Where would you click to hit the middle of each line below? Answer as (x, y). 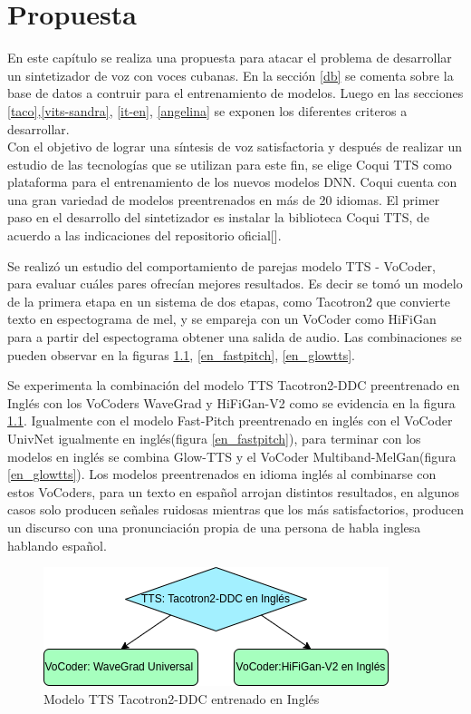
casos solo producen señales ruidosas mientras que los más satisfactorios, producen (235, 509)
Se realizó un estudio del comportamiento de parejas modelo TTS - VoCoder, (221, 265)
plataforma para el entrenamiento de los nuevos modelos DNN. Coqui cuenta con (232, 182)
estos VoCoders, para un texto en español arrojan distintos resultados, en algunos (234, 491)
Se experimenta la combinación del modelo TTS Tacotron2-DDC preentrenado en (234, 385)
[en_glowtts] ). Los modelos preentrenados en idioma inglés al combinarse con (222, 474)
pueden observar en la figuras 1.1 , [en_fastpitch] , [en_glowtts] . (181, 354)
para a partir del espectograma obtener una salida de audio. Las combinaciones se (235, 337)
